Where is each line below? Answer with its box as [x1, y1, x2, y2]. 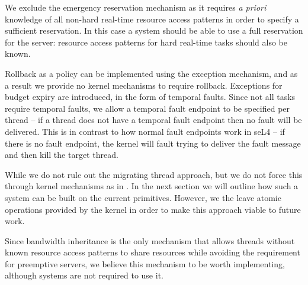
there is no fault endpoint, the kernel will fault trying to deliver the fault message [5, 137, 301, 149]
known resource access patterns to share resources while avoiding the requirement [5, 246, 300, 258]
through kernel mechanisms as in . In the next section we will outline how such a [5, 180, 299, 192]
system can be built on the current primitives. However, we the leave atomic [5, 191, 281, 203]
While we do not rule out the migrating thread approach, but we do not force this [5, 168, 303, 180]
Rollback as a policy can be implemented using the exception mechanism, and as [5, 67, 298, 79]
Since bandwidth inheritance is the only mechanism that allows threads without [5, 234, 295, 247]
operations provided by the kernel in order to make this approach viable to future [5, 203, 301, 215]
